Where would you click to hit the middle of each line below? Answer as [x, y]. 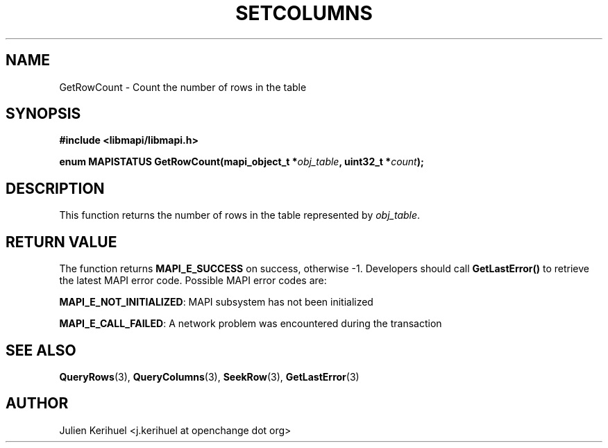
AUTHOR [37, 404]
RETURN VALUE [61, 242]
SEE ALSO [41, 350]
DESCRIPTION [55, 188]
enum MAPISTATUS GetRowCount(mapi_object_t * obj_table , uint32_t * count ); [242, 162]
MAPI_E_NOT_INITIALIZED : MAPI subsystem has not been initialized [216, 302]
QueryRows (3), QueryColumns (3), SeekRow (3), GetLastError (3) [209, 376]
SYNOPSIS [43, 114]
